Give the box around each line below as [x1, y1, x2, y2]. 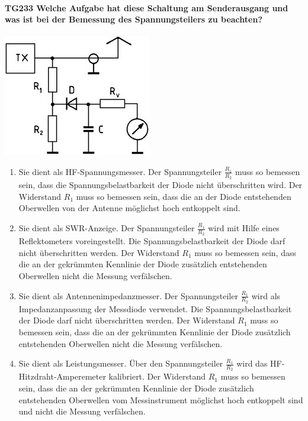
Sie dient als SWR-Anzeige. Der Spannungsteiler [18, 222, 195, 234]
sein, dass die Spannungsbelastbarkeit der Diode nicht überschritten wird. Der [18, 179, 303, 191]
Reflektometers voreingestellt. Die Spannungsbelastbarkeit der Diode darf [18, 235, 285, 247]
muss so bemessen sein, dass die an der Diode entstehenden [76, 190, 291, 202]
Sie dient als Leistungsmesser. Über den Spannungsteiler [18, 357, 223, 370]
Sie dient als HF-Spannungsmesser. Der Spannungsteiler [18, 165, 222, 177]
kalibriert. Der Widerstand [108, 370, 206, 383]
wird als [251, 289, 281, 302]
